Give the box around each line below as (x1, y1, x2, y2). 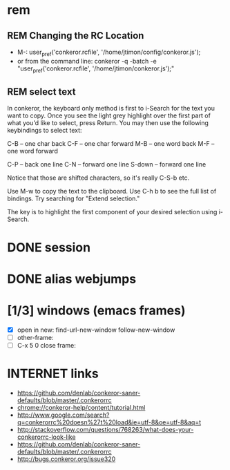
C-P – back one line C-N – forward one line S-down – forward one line (7, 160, 207, 169)
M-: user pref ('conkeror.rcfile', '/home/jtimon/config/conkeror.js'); (17, 48, 201, 57)
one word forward (7, 147, 59, 156)
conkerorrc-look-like (17, 433, 76, 441)
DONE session (7, 239, 91, 255)
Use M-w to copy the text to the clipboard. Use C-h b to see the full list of (7, 187, 217, 196)
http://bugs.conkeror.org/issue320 (17, 455, 116, 463)
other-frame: (17, 333, 54, 341)
